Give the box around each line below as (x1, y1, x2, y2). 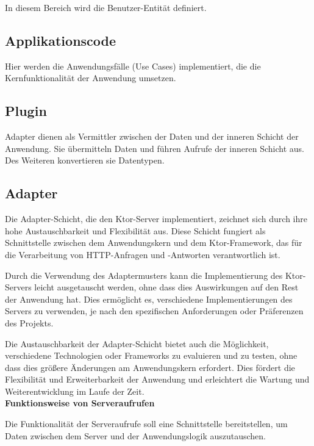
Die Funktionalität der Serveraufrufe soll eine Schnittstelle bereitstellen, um (5, 417, 288, 430)
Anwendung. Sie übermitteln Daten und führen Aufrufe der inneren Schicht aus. (5, 142, 304, 154)
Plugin (5, 101, 47, 120)
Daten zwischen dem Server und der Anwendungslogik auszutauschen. (5, 429, 266, 442)
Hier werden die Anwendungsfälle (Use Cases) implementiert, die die (5, 59, 261, 72)
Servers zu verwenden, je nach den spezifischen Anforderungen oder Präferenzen (5, 304, 304, 317)
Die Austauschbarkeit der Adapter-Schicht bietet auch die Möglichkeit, (5, 337, 269, 350)
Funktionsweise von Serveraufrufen (5, 397, 155, 409)
